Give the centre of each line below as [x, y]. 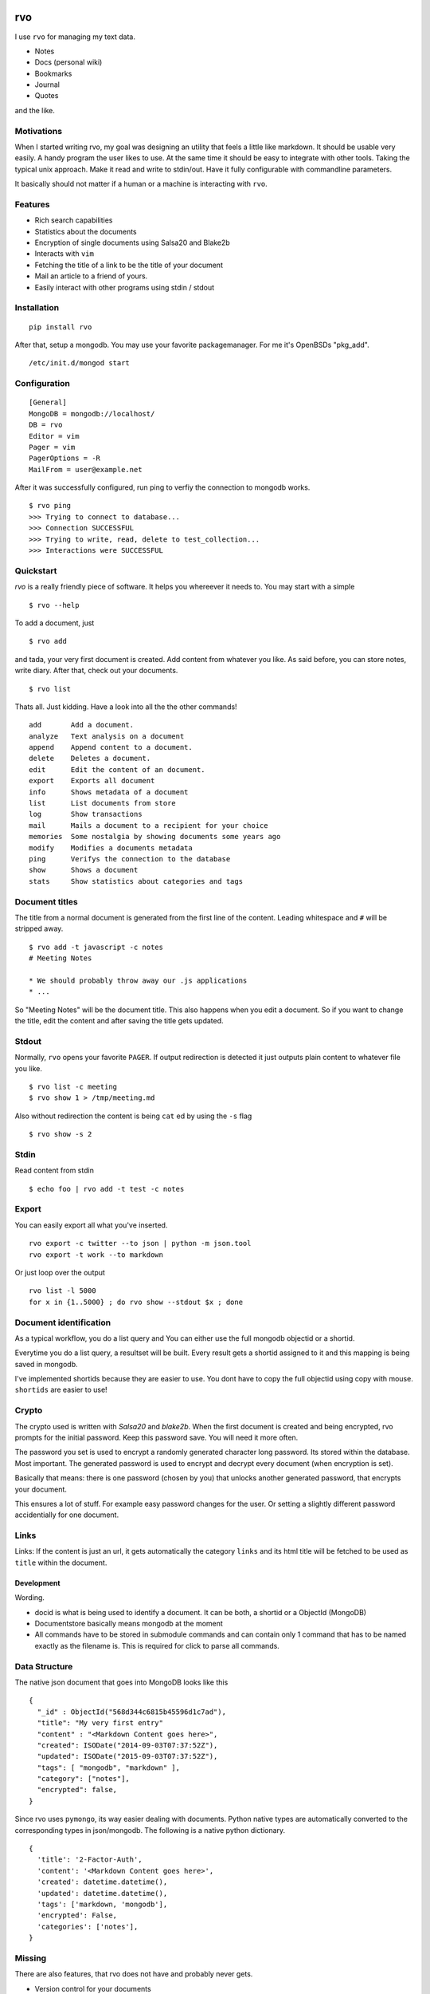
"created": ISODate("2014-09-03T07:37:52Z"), [127, 1745]
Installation [37, 308]
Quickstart [36, 570]
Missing [31, 1958]
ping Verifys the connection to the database [130, 859]
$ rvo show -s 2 [61, 1134]
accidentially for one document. [67, 1515]
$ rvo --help [54, 605]
